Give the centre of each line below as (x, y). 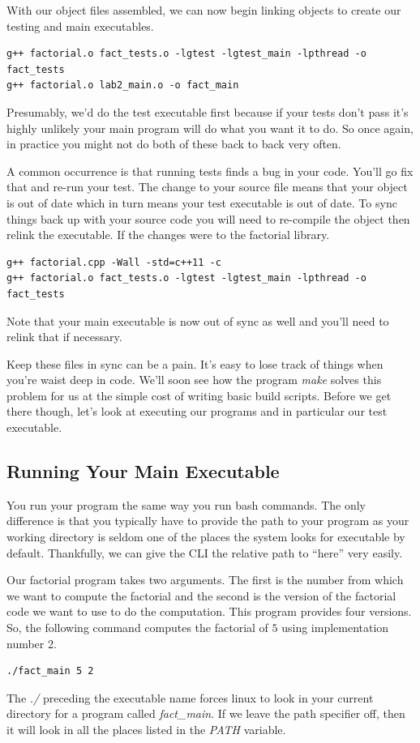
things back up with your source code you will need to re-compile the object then (208, 218)
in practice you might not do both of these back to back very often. (174, 144)
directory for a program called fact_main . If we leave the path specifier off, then (206, 713)
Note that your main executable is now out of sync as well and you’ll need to (198, 320)
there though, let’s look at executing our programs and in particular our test (197, 411)
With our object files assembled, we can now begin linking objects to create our (204, 10)
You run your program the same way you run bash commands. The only (186, 504)
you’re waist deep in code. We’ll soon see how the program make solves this (194, 380)
